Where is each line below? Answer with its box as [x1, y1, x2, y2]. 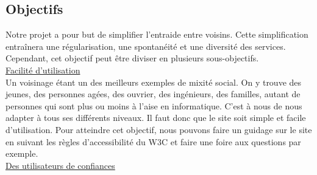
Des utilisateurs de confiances [5, 159, 115, 171]
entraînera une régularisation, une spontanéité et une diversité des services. [5, 39, 286, 52]
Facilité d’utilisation [5, 63, 80, 76]
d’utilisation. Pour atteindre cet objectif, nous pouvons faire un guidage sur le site [5, 123, 312, 136]
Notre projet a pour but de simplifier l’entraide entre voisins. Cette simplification [5, 28, 308, 41]
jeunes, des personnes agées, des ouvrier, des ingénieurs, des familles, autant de [5, 87, 301, 100]
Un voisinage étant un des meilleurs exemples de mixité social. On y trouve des [5, 75, 302, 88]
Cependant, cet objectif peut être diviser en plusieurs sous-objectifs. [5, 52, 259, 64]
